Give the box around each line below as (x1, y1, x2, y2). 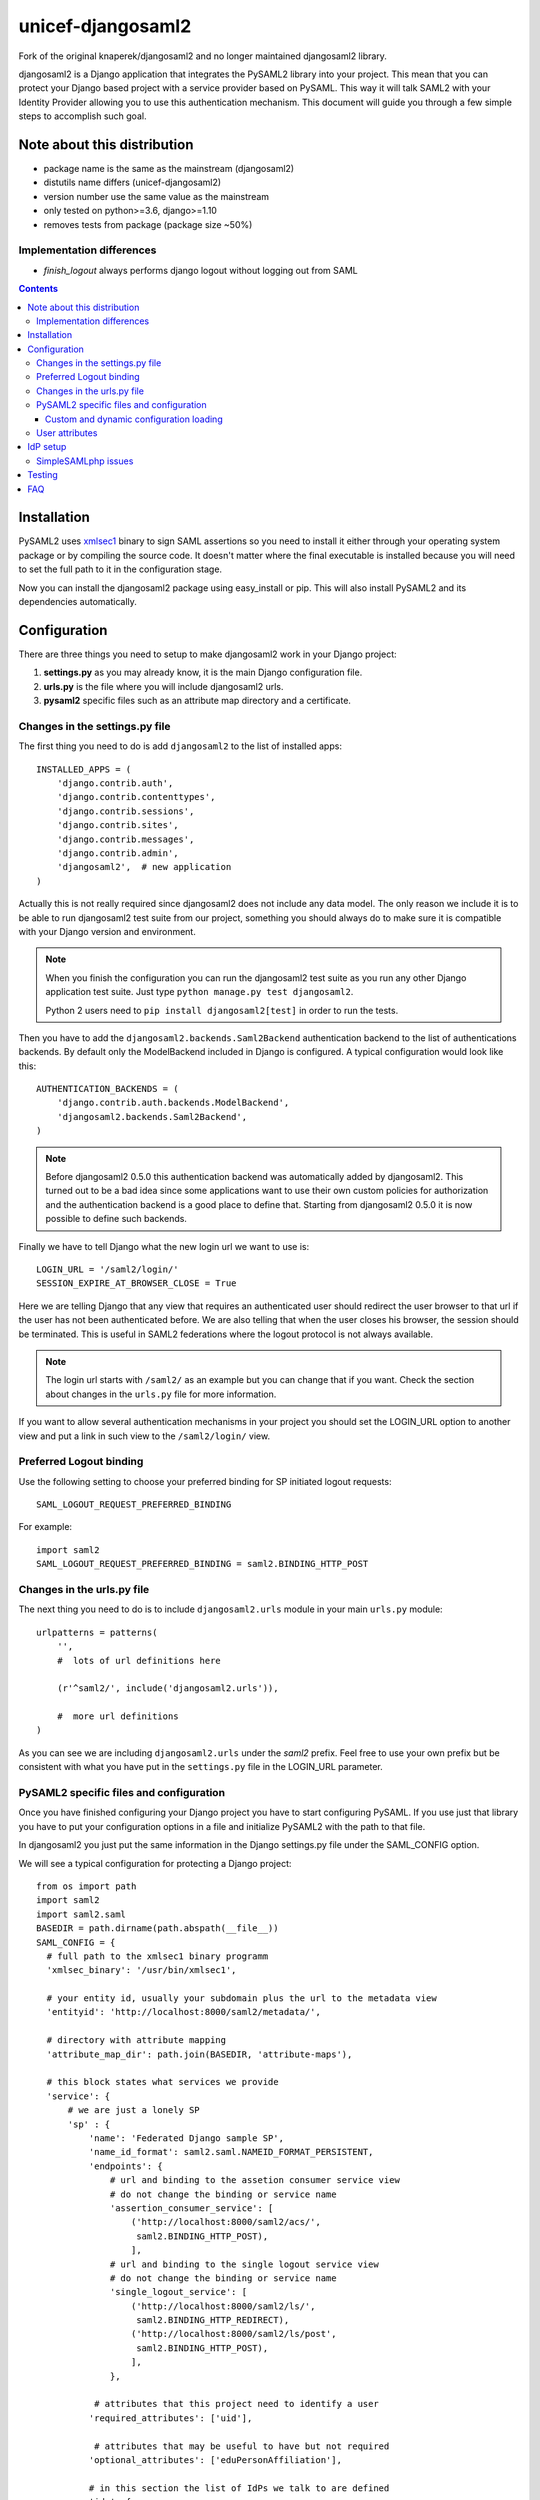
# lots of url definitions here (56, 1655, 222, 1666)
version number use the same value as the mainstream (43, 190, 270, 202)
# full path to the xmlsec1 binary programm (46, 1950, 269, 1962)
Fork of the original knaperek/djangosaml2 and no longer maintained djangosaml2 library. (18, 50, 387, 62)
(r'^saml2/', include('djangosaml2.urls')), (56, 1683, 279, 1694)
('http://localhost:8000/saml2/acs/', (130, 2216, 322, 2228)
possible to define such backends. (45, 1213, 187, 1225)
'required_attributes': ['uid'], (88, 2412, 253, 2424)
